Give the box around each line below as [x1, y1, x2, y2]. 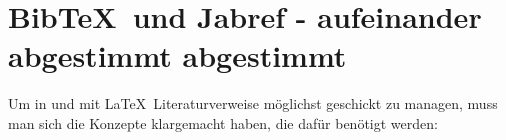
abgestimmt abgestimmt [8, 35, 347, 76]
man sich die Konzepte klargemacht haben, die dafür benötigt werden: [8, 112, 438, 133]
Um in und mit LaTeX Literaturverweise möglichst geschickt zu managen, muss [8, 93, 498, 114]
